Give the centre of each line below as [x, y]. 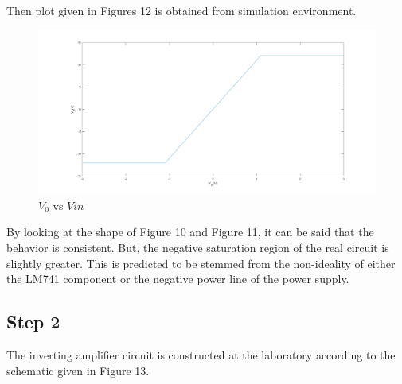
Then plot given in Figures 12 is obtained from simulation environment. [181, 10]
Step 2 [33, 322]
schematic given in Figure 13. [78, 370]
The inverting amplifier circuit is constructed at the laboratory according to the [201, 354]
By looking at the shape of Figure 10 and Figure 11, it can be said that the [190, 232]
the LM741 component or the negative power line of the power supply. [178, 279]
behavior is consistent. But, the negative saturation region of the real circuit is [198, 247]
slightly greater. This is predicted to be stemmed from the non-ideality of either [201, 263]
